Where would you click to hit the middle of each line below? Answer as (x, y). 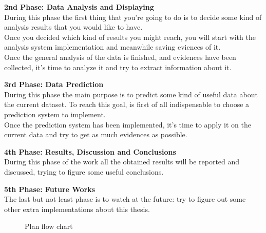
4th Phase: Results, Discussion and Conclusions (90, 151)
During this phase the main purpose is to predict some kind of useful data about (131, 94)
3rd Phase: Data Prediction (54, 84)
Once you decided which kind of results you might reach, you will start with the (130, 37)
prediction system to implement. (55, 114)
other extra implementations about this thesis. (77, 209)
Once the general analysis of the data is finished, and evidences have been (120, 57)
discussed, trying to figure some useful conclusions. (84, 171)
